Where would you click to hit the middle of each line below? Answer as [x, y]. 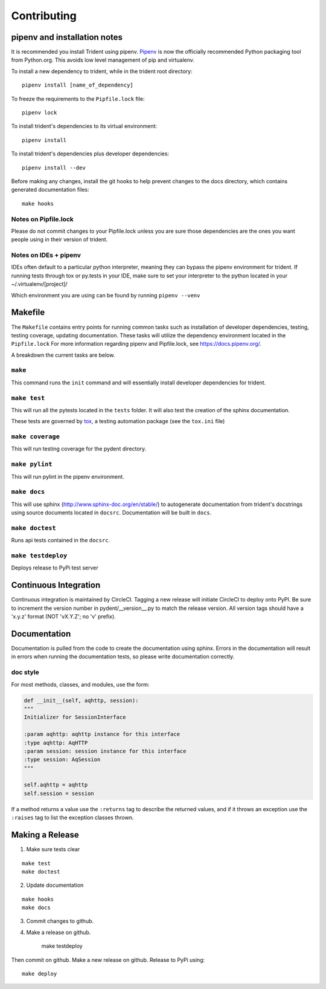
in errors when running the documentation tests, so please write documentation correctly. [123, 657]
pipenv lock [40, 113]
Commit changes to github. [60, 921]
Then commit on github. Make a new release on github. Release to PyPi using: [108, 960]
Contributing [44, 16]
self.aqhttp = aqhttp [56, 785]
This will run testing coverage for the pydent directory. [79, 449]
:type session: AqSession [62, 760]
